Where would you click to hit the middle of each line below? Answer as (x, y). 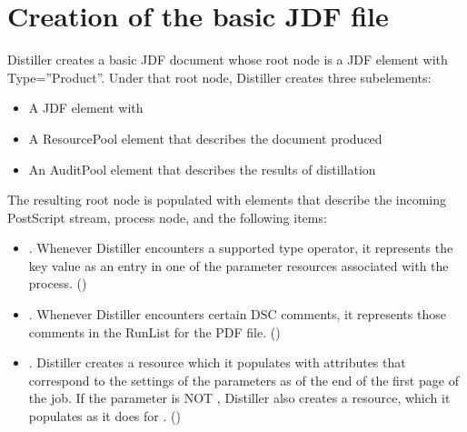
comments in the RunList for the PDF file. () (154, 332)
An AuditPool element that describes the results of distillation (202, 169)
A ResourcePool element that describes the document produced (205, 138)
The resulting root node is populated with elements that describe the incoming (227, 200)
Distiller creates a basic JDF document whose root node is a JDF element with (228, 60)
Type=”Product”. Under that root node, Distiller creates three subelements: (219, 77)
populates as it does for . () (104, 416)
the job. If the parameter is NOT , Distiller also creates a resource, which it (239, 398)
